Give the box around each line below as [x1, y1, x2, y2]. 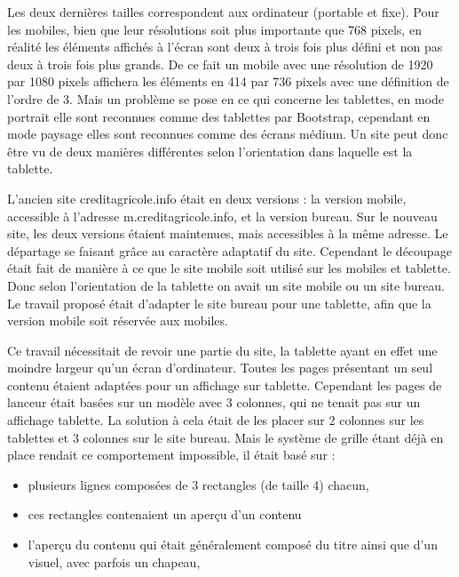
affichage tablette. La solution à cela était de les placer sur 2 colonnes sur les [7, 411, 424, 429]
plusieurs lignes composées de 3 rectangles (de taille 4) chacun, [28, 475, 369, 493]
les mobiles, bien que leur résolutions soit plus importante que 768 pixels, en [7, 20, 422, 38]
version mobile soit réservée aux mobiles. [7, 311, 228, 330]
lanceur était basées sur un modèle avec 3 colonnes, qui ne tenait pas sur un [7, 393, 421, 412]
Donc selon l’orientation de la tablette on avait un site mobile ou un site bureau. [7, 276, 445, 294]
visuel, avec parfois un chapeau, [28, 552, 201, 571]
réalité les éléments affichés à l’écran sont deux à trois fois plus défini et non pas [7, 37, 443, 56]
